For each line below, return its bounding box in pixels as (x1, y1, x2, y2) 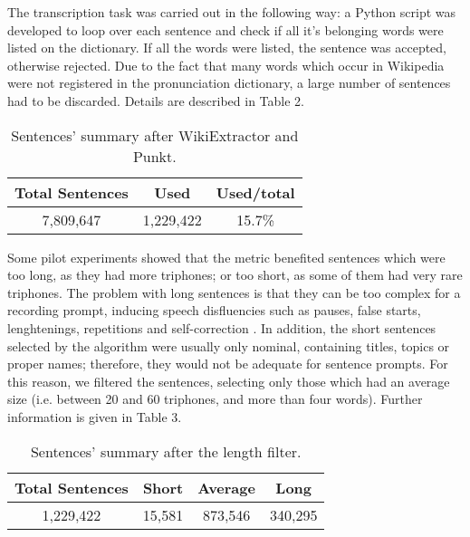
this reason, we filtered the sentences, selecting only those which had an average (7, 371, 450, 390)
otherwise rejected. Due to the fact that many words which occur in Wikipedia (7, 55, 445, 74)
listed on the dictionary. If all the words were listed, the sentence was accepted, (7, 38, 447, 57)
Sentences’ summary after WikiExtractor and (11, 124, 299, 146)
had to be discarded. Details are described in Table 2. (7, 91, 304, 110)
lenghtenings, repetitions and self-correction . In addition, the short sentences (7, 318, 436, 337)
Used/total (216, 181, 295, 203)
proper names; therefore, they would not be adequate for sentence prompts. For (7, 354, 448, 373)
